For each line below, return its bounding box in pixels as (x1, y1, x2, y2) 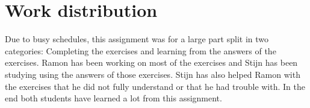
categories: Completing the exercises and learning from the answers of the (5, 44, 276, 57)
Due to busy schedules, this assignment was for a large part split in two (5, 33, 269, 45)
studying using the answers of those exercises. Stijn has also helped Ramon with (5, 68, 300, 80)
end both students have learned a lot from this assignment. (5, 92, 222, 104)
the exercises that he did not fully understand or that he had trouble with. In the (5, 80, 305, 92)
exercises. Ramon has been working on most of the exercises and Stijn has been (5, 56, 298, 69)
